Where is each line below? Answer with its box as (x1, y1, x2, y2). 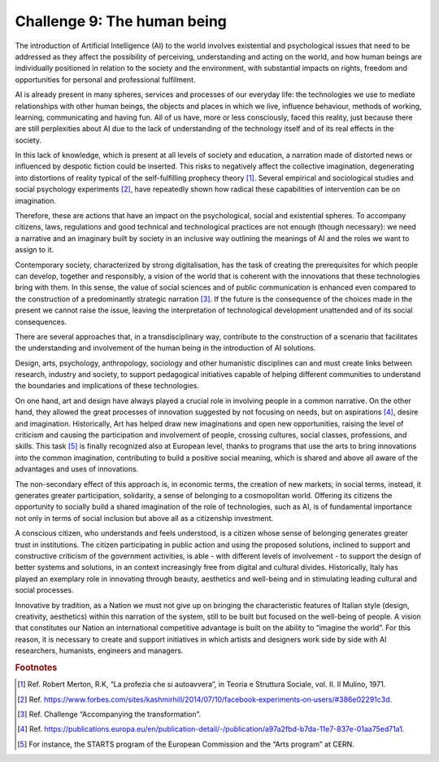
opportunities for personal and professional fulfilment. (15, 74, 196, 85)
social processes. (15, 585, 74, 595)
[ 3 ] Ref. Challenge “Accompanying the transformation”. (17, 709, 202, 719)
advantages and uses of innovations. (15, 464, 139, 474)
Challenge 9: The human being (15, 12, 228, 30)
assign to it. (15, 245, 54, 255)
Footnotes (15, 662, 58, 673)
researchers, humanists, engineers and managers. (15, 646, 184, 655)
